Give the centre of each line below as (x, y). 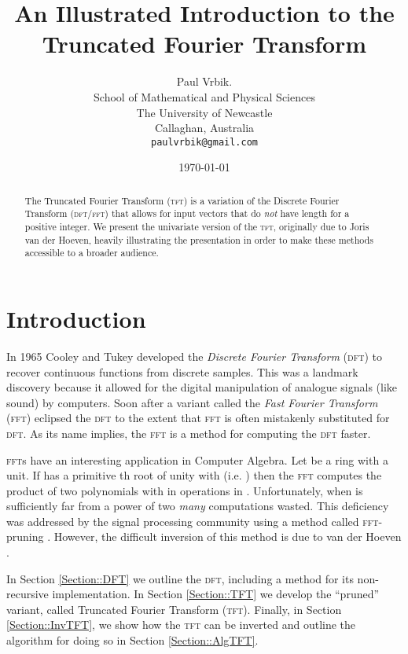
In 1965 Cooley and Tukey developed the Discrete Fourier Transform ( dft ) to (194, 356)
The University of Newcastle (204, 112)
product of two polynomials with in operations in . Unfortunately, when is (185, 490)
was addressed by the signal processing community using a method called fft (193, 521)
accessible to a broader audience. (92, 253)
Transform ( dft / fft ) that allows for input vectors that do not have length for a (187, 213)
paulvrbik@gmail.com (204, 142)
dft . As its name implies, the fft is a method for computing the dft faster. (189, 433)
